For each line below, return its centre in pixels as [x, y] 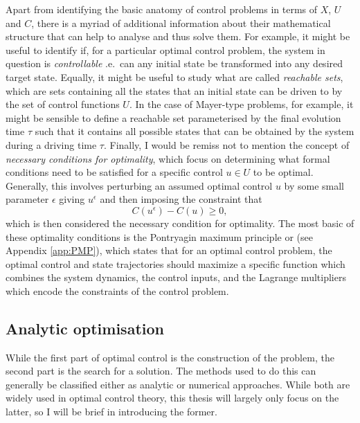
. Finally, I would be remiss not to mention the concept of [226, 144]
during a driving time [51, 144]
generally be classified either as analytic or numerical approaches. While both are [178, 384]
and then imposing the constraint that [181, 199]
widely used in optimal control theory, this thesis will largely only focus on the [172, 398]
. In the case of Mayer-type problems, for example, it [241, 104]
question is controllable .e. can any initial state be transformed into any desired [174, 63]
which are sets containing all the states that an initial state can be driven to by [174, 90]
